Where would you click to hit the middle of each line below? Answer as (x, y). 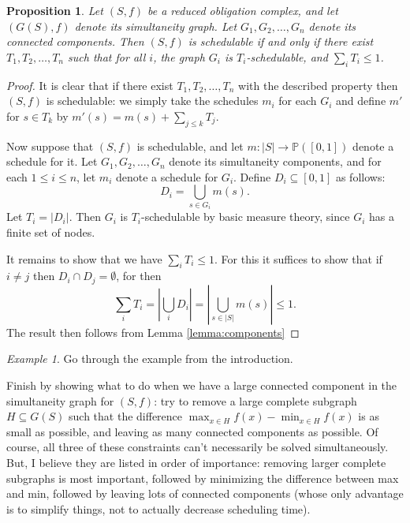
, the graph (179, 56)
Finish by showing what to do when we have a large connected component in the (202, 385)
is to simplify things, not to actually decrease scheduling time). (158, 508)
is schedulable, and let (190, 146)
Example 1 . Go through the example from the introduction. (150, 359)
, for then (139, 276)
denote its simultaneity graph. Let (156, 26)
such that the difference (126, 416)
